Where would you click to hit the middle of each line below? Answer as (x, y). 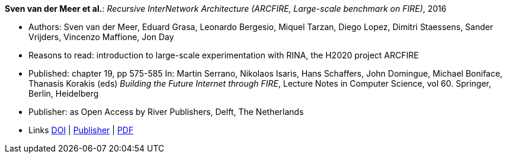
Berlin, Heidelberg (64, 93)
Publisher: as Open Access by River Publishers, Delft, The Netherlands (166, 112)
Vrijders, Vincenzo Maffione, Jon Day (101, 37)
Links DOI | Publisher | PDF (81, 130)
